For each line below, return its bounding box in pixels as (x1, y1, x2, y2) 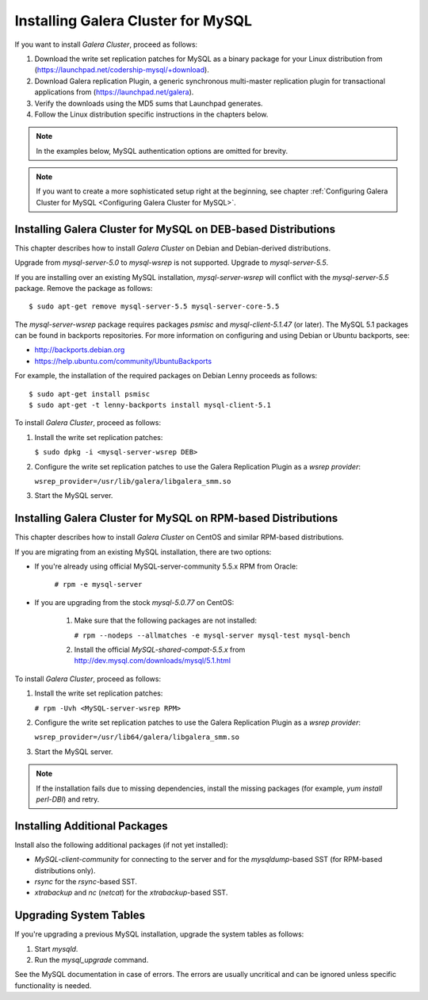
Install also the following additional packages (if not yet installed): (14, 840, 229, 849)
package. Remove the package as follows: (14, 283, 153, 293)
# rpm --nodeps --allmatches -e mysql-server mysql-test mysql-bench (74, 630, 350, 640)
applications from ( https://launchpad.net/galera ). (34, 87, 194, 97)
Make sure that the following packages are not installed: (74, 615, 258, 626)
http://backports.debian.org (34, 345, 125, 354)
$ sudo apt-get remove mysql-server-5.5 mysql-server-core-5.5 (29, 302, 280, 311)
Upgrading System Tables (14, 909, 146, 922)
